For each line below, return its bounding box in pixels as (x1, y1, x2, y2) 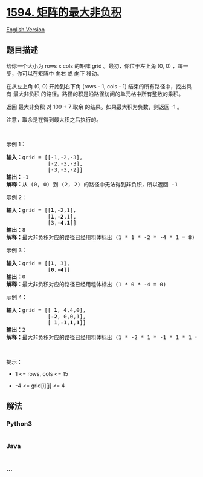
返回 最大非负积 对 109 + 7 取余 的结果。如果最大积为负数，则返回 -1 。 (6, 103, 182, 110)
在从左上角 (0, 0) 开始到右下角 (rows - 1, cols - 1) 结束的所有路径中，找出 (6, 82, 187, 90)
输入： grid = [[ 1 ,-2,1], (6, 206, 77, 214)
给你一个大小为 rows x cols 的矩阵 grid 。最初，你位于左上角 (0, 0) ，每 (6, 62, 183, 70)
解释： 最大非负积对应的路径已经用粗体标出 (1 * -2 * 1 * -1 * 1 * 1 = (6, 334, 198, 341)
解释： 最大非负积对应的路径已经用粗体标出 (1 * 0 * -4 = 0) (6, 281, 167, 288)
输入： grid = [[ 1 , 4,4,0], (6, 306, 86, 314)
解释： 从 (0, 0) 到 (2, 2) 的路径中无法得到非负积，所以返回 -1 (6, 181, 178, 188)
